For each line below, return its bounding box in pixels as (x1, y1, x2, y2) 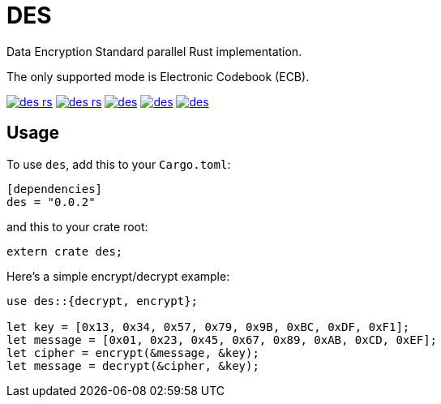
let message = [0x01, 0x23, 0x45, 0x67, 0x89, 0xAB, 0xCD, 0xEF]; (6, 333, 438, 346)
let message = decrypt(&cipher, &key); (6, 359, 259, 372)
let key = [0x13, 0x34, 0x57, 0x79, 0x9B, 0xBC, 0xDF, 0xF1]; (6, 320, 410, 333)
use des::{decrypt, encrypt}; (6, 294, 199, 307)
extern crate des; (6, 244, 123, 258)
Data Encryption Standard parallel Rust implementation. (6, 44, 302, 58)
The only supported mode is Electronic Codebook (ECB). (6, 69, 310, 84)
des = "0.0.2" (6, 195, 96, 208)
